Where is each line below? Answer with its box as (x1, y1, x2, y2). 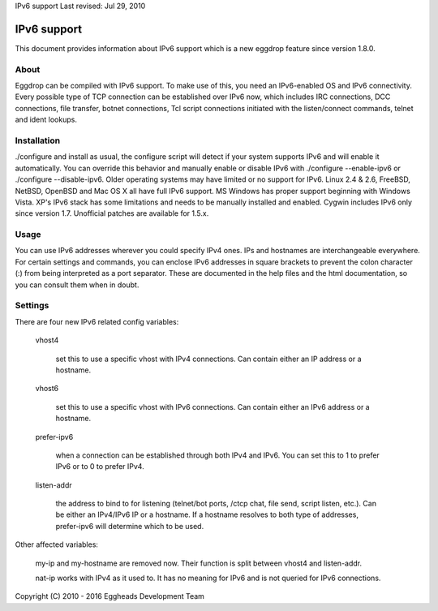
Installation (15, 135, 61, 146)
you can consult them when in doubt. (15, 280, 140, 290)
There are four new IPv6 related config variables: (15, 316, 179, 326)
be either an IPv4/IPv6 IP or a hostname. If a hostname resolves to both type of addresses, (55, 510, 359, 519)
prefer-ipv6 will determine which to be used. (55, 521, 204, 531)
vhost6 (35, 384, 59, 394)
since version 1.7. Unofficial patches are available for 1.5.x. (15, 209, 209, 218)
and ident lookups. (15, 114, 77, 125)
